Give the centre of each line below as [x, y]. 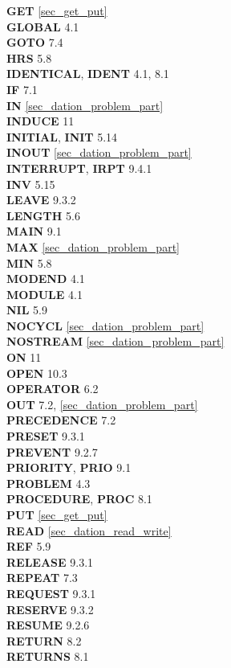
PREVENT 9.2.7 [52, 451]
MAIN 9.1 [34, 231]
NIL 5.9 [27, 310]
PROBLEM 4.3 [49, 483]
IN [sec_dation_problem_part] [85, 105]
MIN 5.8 [29, 262]
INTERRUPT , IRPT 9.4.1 [79, 168]
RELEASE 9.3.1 [50, 561]
